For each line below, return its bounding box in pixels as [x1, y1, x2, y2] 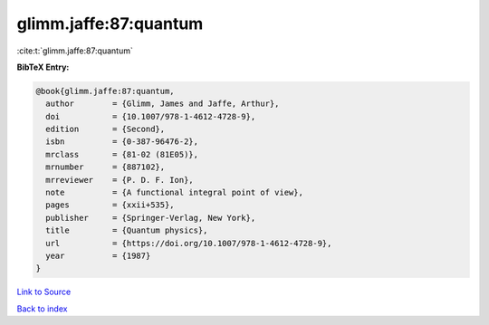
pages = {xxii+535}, [45, 200, 176, 210]
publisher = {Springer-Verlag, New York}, [45, 213, 256, 223]
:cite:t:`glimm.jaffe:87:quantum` [16, 45, 133, 56]
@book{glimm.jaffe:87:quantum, [35, 86, 176, 96]
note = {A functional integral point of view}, [45, 187, 303, 198]
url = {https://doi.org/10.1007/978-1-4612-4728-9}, [45, 238, 332, 248]
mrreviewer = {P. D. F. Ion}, [45, 175, 194, 185]
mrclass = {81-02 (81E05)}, [45, 149, 199, 159]
